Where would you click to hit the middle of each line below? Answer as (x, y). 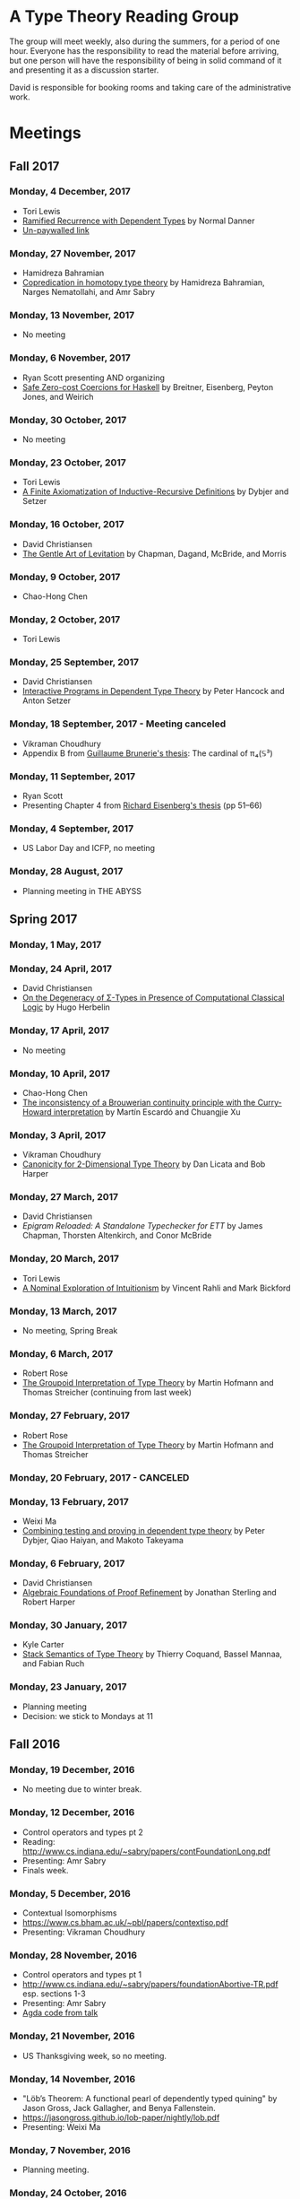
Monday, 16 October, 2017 (67, 525)
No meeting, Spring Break (70, 1331)
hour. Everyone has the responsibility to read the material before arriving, (144, 50)
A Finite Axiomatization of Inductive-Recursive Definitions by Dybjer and (155, 491)
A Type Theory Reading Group (124, 17)
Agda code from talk (60, 2013)
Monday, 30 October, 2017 (68, 420)
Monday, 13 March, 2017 (64, 1311)
